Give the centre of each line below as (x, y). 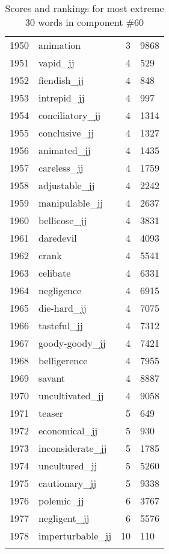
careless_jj (61, 168)
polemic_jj (61, 501)
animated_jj (65, 150)
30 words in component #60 (85, 22)
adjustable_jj (67, 185)
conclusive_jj (66, 133)
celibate (55, 273)
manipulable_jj (71, 203)
